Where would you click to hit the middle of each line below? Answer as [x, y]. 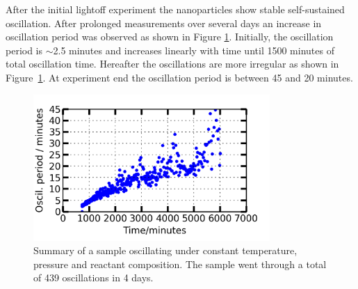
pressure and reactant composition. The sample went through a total [180, 264]
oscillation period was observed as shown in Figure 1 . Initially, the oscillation [170, 37]
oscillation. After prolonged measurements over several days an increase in [164, 23]
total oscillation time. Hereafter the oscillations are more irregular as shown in [172, 64]
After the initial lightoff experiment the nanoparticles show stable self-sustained [175, 9]
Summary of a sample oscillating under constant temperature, [165, 250]
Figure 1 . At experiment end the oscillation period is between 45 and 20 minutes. [179, 77]
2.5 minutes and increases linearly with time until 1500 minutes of [194, 50]
